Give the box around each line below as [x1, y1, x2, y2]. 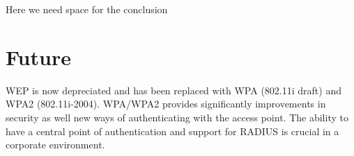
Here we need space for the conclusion [6, 2, 168, 16]
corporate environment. [6, 137, 105, 152]
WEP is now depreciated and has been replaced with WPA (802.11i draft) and [6, 83, 341, 97]
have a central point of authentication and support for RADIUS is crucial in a [6, 123, 339, 138]
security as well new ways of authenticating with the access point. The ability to [6, 110, 348, 124]
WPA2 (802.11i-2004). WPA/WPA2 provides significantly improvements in [6, 96, 326, 111]
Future [6, 42, 71, 71]
